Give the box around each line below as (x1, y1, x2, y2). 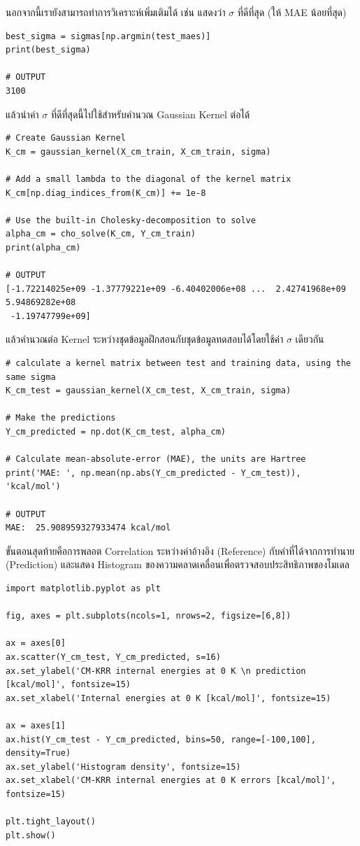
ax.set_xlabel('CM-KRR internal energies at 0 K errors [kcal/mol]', (6, 775, 336, 786)
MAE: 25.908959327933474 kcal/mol (6, 523, 171, 533)
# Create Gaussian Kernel (6, 133, 126, 143)
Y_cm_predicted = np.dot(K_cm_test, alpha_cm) (6, 427, 226, 437)
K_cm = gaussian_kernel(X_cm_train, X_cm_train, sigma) (6, 146, 271, 157)
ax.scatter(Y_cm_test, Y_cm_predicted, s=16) (6, 651, 221, 662)
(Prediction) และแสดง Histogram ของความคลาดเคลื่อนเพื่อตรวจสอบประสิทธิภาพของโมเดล (6, 557, 350, 572)
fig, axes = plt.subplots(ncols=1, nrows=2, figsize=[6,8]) (6, 611, 291, 621)
